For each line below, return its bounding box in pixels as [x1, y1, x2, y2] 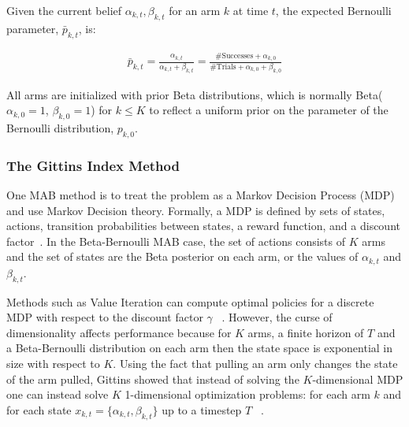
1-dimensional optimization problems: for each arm [125, 386, 370, 403]
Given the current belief [6, 2, 122, 18]
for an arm [169, 2, 221, 18]
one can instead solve [6, 386, 109, 403]
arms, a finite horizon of [247, 324, 364, 340]
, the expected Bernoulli [275, 2, 392, 18]
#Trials [210, 62, 236, 71]
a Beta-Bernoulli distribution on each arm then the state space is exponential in [6, 340, 393, 356]
